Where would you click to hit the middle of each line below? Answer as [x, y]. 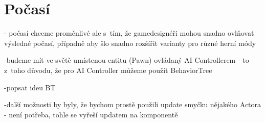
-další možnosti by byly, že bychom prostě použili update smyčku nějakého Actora [133, 104]
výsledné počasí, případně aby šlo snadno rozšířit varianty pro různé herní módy [130, 43]
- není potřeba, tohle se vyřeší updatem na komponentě [91, 114]
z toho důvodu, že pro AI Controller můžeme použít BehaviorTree [108, 70]
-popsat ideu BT [30, 87]
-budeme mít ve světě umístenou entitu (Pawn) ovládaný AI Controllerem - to [127, 60]
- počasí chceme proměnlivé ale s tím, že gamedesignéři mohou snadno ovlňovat [129, 33]
